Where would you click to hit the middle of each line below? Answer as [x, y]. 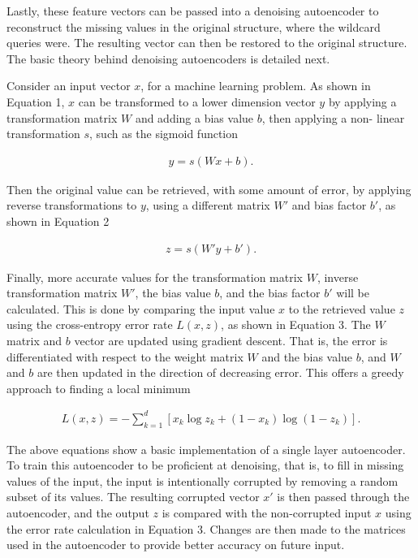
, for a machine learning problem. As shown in [256, 86]
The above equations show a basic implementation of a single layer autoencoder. [206, 449]
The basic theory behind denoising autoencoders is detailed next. [168, 58]
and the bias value [307, 356]
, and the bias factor [270, 293]
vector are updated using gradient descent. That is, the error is [231, 340]
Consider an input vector [69, 86]
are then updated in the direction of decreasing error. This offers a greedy [220, 372]
